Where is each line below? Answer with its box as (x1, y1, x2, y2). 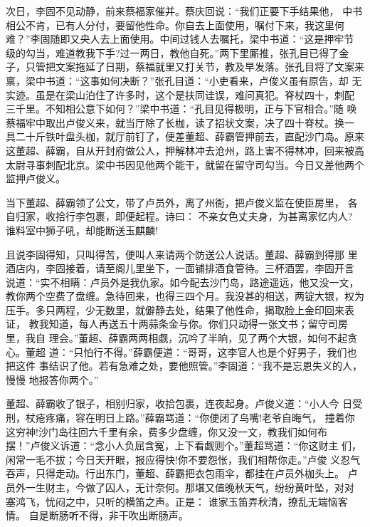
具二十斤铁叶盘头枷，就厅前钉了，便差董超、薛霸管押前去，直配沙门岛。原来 (6, 129, 364, 144)
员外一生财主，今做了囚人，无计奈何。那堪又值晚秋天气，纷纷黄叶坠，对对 (6, 480, 354, 494)
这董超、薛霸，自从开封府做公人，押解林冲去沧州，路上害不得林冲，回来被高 (6, 142, 364, 157)
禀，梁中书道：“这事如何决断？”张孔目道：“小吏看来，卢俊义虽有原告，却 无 (6, 73, 362, 88)
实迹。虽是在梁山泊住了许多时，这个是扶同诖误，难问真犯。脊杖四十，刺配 (6, 87, 354, 102)
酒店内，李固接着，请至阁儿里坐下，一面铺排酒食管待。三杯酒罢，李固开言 (6, 261, 354, 276)
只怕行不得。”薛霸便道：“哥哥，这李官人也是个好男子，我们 (73, 344, 347, 359)
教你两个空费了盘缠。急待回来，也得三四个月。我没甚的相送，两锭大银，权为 (6, 288, 364, 303)
